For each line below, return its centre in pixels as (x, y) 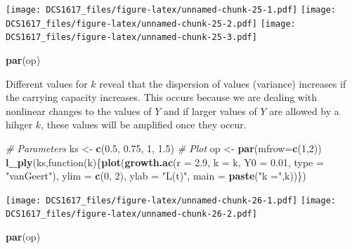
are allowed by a (304, 110)
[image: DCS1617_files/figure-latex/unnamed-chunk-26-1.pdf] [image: (171, 200)
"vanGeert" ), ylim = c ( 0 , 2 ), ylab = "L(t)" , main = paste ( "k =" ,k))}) (156, 176)
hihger (19, 124)
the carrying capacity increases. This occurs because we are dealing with (162, 97)
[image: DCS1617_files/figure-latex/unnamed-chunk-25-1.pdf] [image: (171, 10)
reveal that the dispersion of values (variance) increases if (223, 83)
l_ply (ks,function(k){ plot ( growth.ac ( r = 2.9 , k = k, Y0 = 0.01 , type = (165, 162)
